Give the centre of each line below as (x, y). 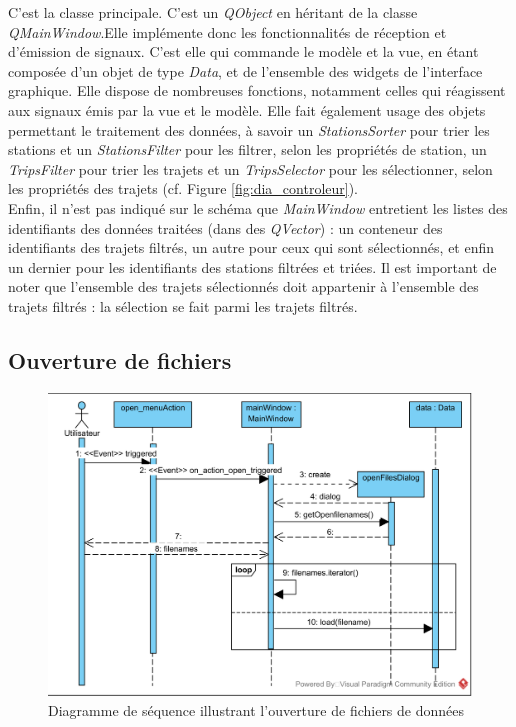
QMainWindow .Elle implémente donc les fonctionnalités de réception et (227, 31)
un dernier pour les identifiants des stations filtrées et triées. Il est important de (252, 266)
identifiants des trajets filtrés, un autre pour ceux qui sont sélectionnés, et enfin (251, 247)
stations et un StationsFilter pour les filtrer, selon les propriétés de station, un (247, 149)
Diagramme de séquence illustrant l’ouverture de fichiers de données (256, 709)
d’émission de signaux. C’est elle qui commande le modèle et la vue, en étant (243, 51)
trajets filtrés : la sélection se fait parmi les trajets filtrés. (183, 305)
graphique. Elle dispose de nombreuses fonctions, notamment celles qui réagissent (257, 90)
